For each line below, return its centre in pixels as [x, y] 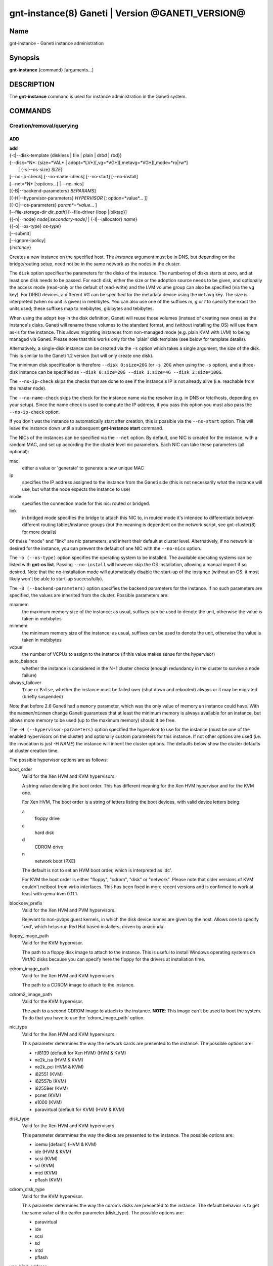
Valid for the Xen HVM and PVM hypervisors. [69, 910]
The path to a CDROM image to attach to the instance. [78, 985]
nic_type [18, 1027]
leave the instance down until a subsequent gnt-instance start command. [86, 428]
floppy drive [47, 818]
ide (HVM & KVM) [53, 1152]
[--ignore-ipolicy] [28, 240]
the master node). [28, 388]
